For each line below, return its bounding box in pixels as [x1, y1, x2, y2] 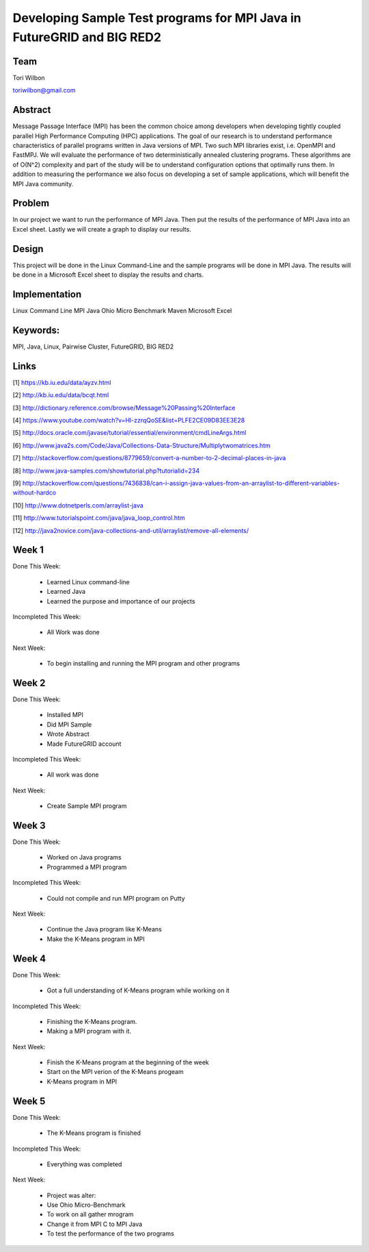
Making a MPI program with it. [46, 1027, 132, 1036]
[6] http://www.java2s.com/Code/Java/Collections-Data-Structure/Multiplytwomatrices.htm [12, 441, 271, 449]
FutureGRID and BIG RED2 [12, 29, 162, 45]
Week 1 [12, 544, 44, 556]
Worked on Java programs [46, 853, 122, 862]
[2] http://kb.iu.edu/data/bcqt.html [12, 391, 109, 399]
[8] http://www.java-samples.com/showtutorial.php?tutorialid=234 [12, 466, 200, 475]
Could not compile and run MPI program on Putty [46, 894, 185, 902]
